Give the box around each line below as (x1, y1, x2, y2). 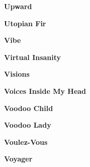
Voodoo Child (4, 102, 53, 113)
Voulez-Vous (4, 136, 48, 147)
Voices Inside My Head (4, 85, 86, 96)
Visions (4, 69, 30, 79)
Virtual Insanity (4, 51, 61, 62)
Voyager (4, 153, 33, 164)
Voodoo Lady (4, 120, 51, 130)
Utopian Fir (4, 18, 46, 28)
